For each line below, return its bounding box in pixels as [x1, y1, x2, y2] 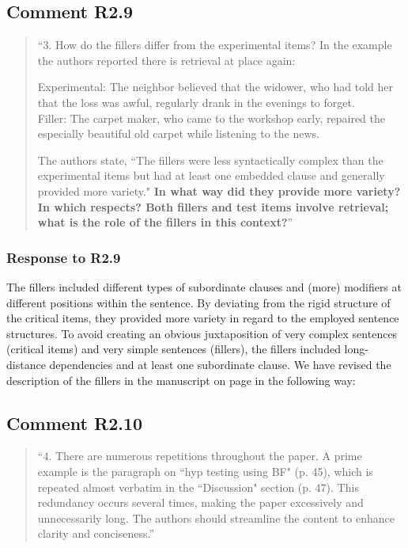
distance [6, 356, 46, 372]
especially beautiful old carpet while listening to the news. [37, 125, 319, 142]
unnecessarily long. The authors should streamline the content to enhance [37, 509, 395, 526]
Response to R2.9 [6, 247, 121, 267]
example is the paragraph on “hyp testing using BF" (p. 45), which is [37, 462, 373, 479]
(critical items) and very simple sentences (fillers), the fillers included [6, 341, 341, 357]
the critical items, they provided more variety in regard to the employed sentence [6, 310, 399, 326]
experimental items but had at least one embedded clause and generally [37, 167, 385, 184]
